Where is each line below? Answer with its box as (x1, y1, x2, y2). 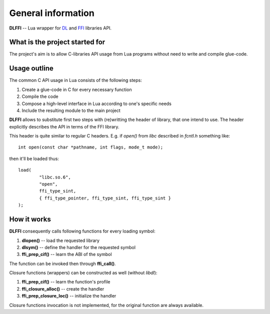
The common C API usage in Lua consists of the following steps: (9, 77, 142, 83)
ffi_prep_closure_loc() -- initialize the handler (21, 293, 116, 299)
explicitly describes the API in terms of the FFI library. (9, 123, 119, 129)
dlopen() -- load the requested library (21, 237, 100, 243)
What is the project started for (9, 38, 105, 46)
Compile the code (21, 93, 58, 99)
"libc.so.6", (39, 174, 71, 180)
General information (9, 7, 94, 18)
